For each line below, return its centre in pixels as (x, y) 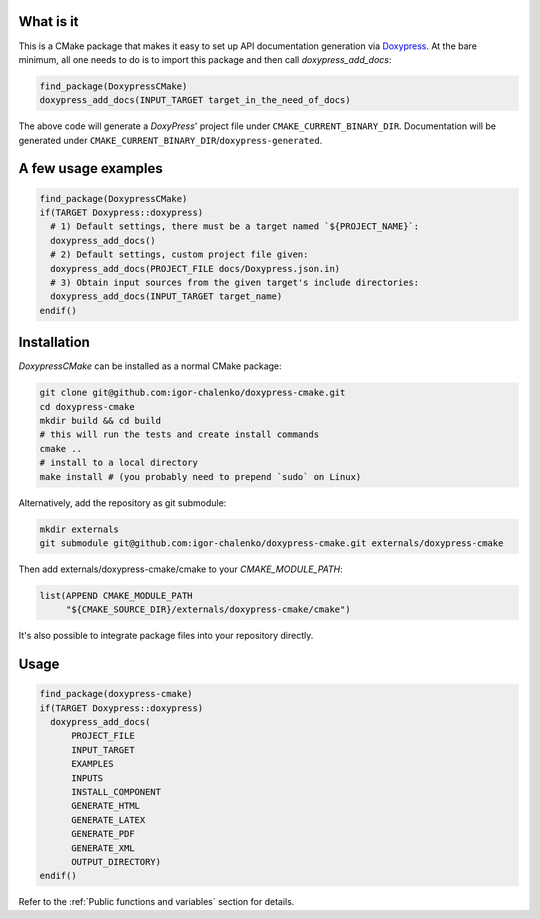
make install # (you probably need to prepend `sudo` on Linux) (200, 476)
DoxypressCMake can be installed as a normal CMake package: (150, 366)
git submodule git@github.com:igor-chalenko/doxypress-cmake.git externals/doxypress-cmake (271, 543)
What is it (48, 21)
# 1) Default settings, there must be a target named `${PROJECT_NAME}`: (235, 226)
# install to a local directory (119, 463)
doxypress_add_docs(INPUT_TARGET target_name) (166, 296)
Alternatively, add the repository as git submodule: (122, 502)
